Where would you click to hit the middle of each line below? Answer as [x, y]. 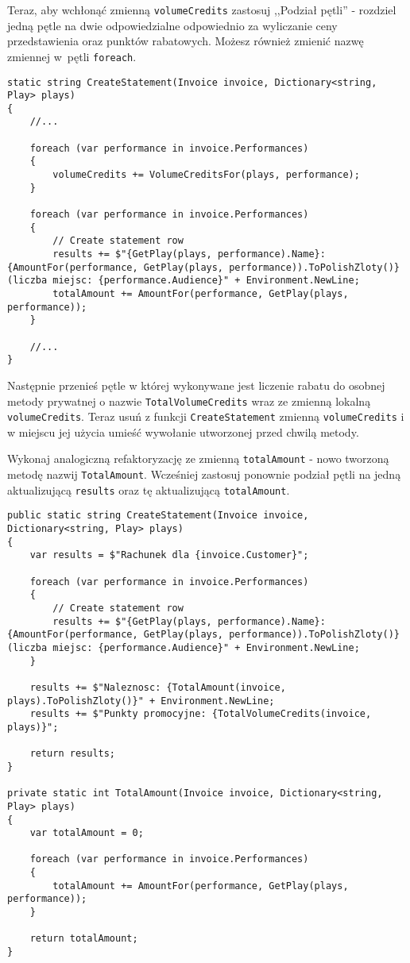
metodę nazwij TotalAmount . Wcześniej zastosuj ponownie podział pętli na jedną [204, 474]
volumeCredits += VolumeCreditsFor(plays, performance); [206, 175]
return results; [73, 754]
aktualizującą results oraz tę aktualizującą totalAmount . [149, 489]
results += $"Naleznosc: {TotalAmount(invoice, [158, 687]
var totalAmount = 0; [87, 833]
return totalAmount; [84, 939]
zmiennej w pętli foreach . [72, 56]
